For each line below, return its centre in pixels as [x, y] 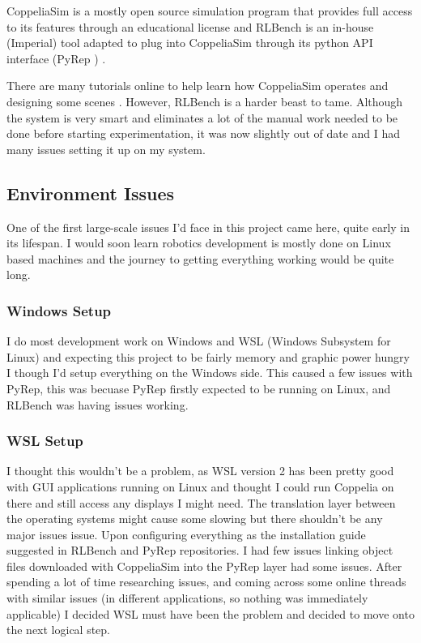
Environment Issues [91, 193]
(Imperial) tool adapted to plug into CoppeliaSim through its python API [190, 43]
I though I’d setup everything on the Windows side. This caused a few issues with [210, 373]
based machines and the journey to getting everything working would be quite [200, 258]
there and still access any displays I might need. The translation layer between [201, 502]
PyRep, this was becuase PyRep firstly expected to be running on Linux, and [199, 388]
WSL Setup [45, 441]
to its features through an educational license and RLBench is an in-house [190, 26]
